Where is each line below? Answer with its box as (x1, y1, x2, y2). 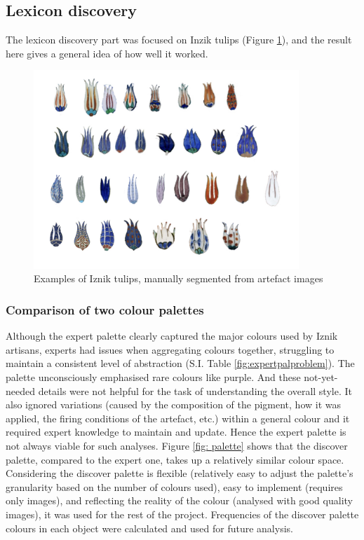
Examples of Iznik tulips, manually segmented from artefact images (34, 271, 323, 286)
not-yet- (304, 370, 338, 385)
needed (6, 383, 35, 398)
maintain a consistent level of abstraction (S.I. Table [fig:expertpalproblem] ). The (6, 356, 355, 371)
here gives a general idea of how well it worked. (6, 46, 208, 60)
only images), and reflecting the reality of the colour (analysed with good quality (6, 493, 353, 508)
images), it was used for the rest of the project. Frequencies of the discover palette (6, 506, 359, 521)
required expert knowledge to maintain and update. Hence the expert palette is (6, 424, 346, 439)
